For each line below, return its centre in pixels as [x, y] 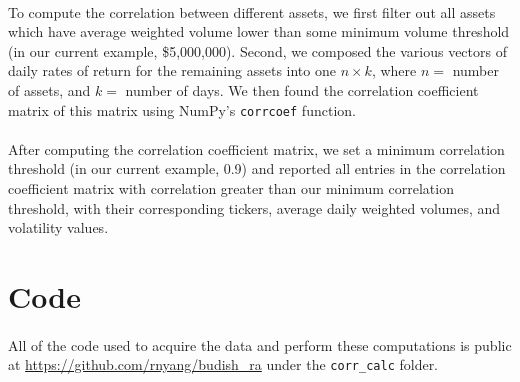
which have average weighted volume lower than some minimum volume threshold [259, 31]
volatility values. [58, 227]
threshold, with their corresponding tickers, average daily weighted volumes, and [254, 207]
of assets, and [49, 89]
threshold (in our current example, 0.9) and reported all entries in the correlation [257, 168]
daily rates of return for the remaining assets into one [172, 70]
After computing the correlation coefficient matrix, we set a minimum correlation [256, 148]
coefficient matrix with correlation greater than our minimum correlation [231, 188]
